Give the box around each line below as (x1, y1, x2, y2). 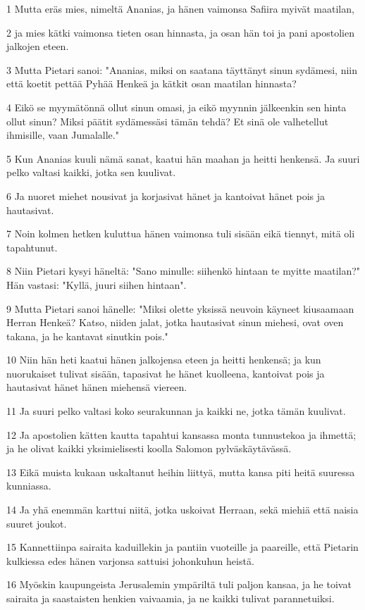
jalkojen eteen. (6, 39, 69, 54)
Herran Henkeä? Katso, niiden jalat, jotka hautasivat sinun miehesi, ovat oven (6, 315, 344, 330)
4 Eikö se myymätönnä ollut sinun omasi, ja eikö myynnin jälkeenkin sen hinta (6, 99, 347, 114)
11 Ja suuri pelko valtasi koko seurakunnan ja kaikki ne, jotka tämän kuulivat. (6, 404, 346, 418)
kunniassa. (6, 478, 51, 493)
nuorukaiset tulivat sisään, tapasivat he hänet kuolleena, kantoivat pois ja (6, 366, 325, 380)
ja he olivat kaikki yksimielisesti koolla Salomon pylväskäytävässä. (6, 441, 292, 456)
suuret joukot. (6, 516, 67, 530)
